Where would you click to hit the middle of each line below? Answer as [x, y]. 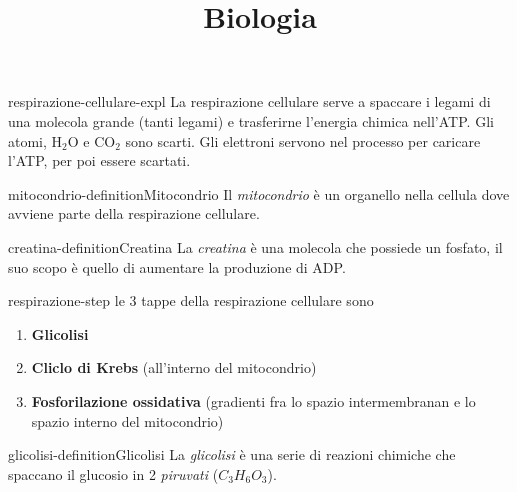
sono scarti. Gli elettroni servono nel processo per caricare [303, 140]
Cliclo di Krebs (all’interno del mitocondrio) [174, 367]
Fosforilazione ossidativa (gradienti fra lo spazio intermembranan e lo [253, 400]
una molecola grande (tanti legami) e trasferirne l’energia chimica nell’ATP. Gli [251, 120]
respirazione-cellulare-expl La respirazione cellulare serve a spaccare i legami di [249, 101]
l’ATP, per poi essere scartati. [99, 160]
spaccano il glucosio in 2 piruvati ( [113, 473]
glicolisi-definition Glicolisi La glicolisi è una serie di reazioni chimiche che [232, 454]
